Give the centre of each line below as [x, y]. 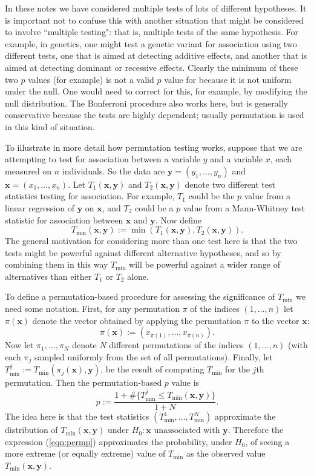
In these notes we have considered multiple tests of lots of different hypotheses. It [156, 8]
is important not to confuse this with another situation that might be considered [155, 20]
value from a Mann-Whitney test [244, 207]
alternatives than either [48, 276]
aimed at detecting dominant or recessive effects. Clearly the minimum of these [152, 67]
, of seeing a [267, 441]
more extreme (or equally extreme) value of [85, 453]
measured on [28, 170]
